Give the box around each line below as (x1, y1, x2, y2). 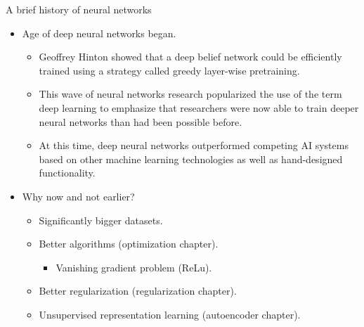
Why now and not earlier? (22, 188, 135, 203)
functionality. (39, 165, 96, 180)
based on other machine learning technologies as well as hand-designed (39, 151, 343, 166)
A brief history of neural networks (6, 2, 152, 16)
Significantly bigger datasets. (39, 212, 163, 227)
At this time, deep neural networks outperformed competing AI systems (39, 138, 349, 153)
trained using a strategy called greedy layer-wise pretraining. (39, 63, 300, 77)
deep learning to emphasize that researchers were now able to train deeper (39, 100, 359, 115)
